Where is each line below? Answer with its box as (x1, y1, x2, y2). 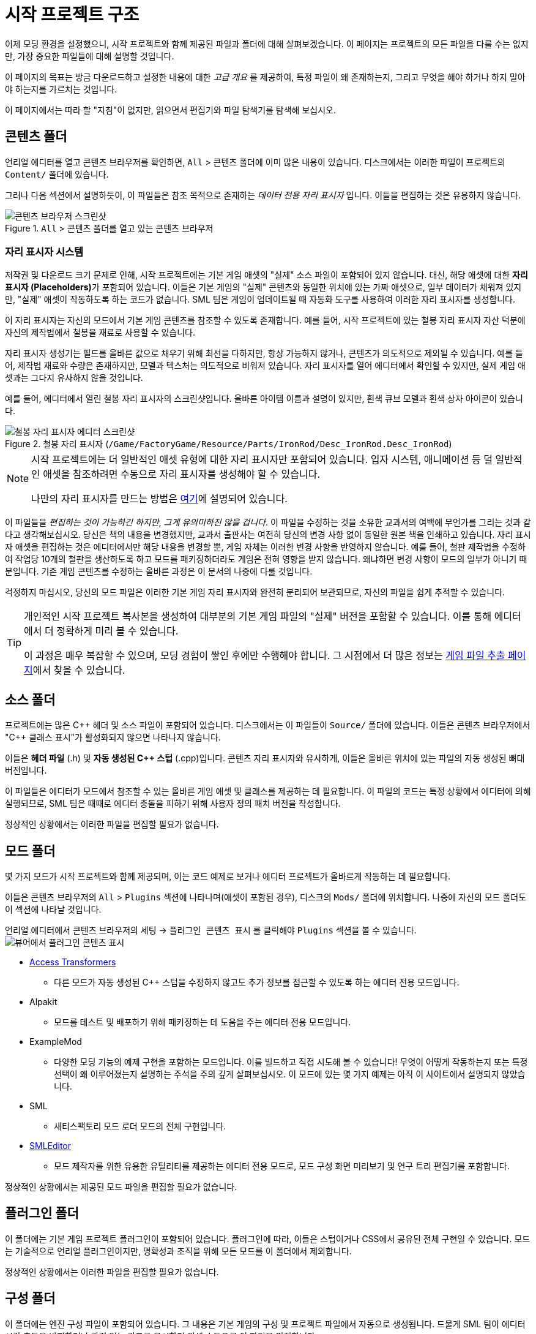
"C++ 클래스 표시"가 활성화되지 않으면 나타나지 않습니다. (5, 732, 221, 743)
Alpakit (29, 997, 58, 1008)
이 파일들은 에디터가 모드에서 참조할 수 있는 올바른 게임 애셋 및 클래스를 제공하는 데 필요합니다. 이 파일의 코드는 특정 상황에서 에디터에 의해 (5, 786, 531, 797)
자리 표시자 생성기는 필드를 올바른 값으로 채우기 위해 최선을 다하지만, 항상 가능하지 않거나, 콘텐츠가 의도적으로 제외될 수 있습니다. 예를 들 (5, 348, 523, 359)
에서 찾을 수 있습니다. (32, 664, 125, 677)
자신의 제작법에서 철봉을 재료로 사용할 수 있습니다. (5, 327, 196, 338)
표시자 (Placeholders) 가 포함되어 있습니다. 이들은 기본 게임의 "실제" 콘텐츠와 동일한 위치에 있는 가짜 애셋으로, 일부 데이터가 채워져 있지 (5, 282, 522, 293)
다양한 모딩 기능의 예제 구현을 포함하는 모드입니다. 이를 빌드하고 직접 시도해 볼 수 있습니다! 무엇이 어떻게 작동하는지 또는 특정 (54, 1057, 528, 1068)
